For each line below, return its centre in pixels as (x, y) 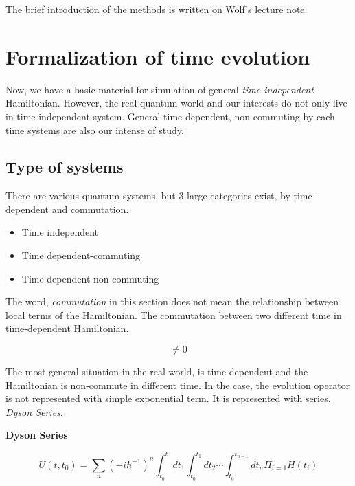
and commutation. (90, 209)
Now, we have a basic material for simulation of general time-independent (160, 89)
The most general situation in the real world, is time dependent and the (157, 372)
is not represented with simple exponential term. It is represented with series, (168, 398)
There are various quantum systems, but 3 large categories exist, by (148, 196)
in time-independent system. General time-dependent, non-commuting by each (170, 116)
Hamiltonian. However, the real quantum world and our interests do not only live (176, 103)
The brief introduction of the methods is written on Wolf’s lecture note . (157, 9)
